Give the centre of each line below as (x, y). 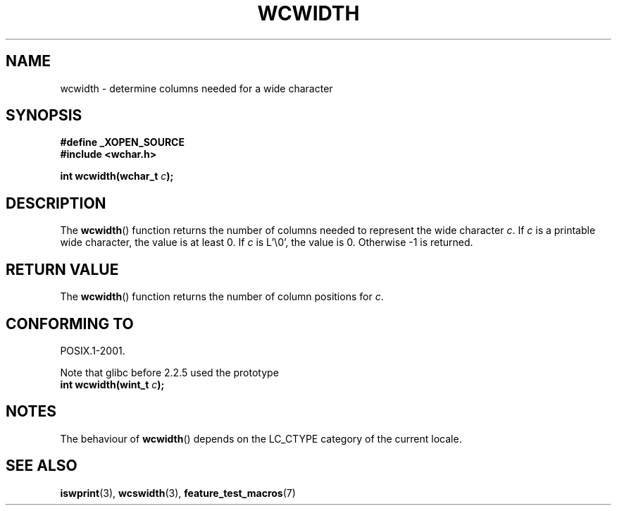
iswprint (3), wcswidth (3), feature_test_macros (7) (178, 493)
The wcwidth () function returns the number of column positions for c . (222, 297)
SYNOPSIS (44, 116)
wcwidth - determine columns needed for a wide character (197, 88)
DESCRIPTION (56, 203)
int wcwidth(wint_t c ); (112, 384)
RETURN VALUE (62, 269)
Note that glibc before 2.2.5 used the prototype (169, 372)
